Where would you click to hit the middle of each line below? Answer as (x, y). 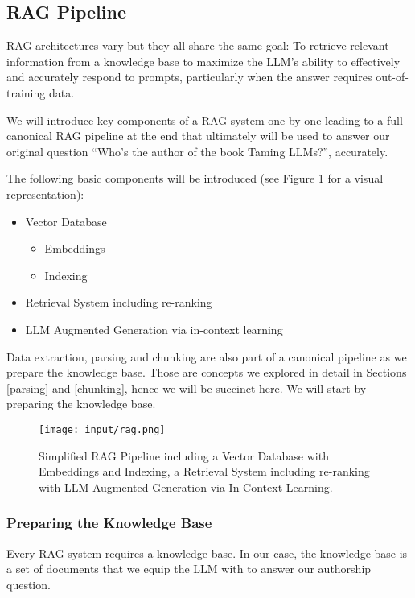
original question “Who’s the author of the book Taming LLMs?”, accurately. (197, 151)
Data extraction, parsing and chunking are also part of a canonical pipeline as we (207, 356)
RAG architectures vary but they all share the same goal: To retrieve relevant (198, 45)
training (26, 92)
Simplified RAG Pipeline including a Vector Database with (184, 455)
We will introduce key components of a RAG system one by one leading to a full (205, 120)
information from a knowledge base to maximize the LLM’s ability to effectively (203, 61)
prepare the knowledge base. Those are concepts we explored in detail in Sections (207, 372)
